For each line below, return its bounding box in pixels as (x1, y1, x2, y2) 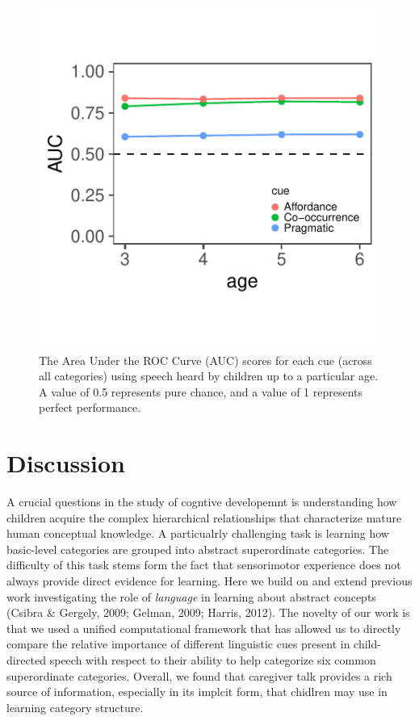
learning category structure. (6, 698, 144, 715)
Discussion (6, 446, 125, 480)
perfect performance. (39, 399, 141, 416)
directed (6, 652, 47, 669)
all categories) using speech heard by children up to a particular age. (39, 367, 379, 384)
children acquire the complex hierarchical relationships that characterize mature (6, 509, 402, 526)
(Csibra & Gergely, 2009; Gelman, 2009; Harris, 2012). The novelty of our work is (6, 604, 410, 621)
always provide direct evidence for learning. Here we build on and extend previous (6, 572, 413, 589)
